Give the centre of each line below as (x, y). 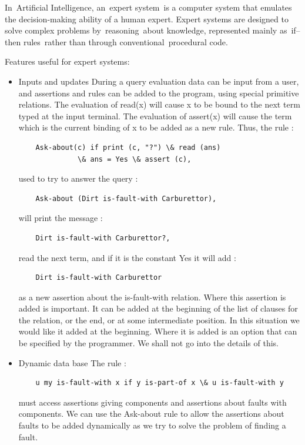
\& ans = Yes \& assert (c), (135, 159)
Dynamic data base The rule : (72, 362)
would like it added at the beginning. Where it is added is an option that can (158, 331)
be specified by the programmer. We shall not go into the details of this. (148, 343)
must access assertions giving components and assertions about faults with (152, 402)
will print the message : (61, 218)
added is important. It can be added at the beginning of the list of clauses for (158, 308)
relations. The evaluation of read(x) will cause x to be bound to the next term (159, 104)
